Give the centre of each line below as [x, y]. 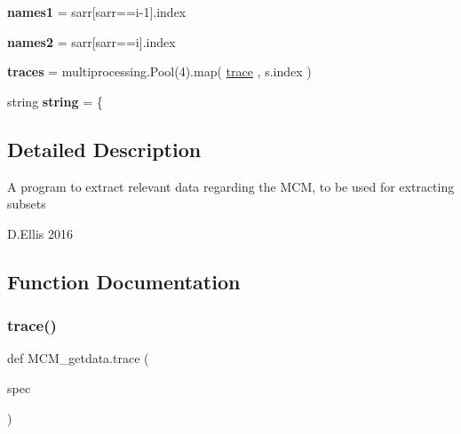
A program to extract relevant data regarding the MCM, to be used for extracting [231, 186]
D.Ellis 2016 [40, 233]
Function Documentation [124, 281]
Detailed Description [104, 149]
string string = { [55, 101]
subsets [27, 204]
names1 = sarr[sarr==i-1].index [97, 12]
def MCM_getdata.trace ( [78, 358]
